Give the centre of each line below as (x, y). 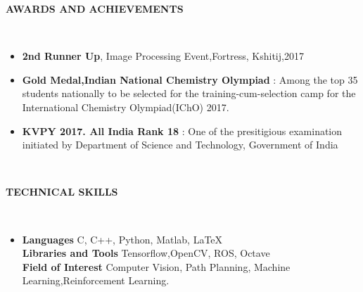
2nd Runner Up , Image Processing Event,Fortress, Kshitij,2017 (163, 56)
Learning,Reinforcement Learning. (96, 280)
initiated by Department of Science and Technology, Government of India (180, 145)
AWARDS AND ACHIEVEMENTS (95, 8)
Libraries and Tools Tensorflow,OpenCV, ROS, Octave (146, 253)
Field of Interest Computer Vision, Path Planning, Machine (156, 266)
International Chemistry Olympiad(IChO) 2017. (126, 107)
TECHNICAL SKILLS (62, 192)
